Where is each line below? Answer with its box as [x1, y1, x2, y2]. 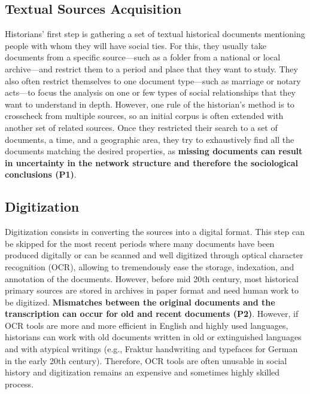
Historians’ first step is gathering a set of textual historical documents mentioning [5, 28, 305, 40]
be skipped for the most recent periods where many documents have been [5, 237, 275, 249]
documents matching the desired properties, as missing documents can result [5, 145, 303, 157]
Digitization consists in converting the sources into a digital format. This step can [5, 225, 305, 238]
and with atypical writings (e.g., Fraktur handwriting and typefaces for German [5, 343, 298, 355]
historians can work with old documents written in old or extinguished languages [5, 331, 302, 343]
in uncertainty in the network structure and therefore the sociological [5, 156, 299, 169]
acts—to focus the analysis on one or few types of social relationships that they [5, 86, 296, 99]
